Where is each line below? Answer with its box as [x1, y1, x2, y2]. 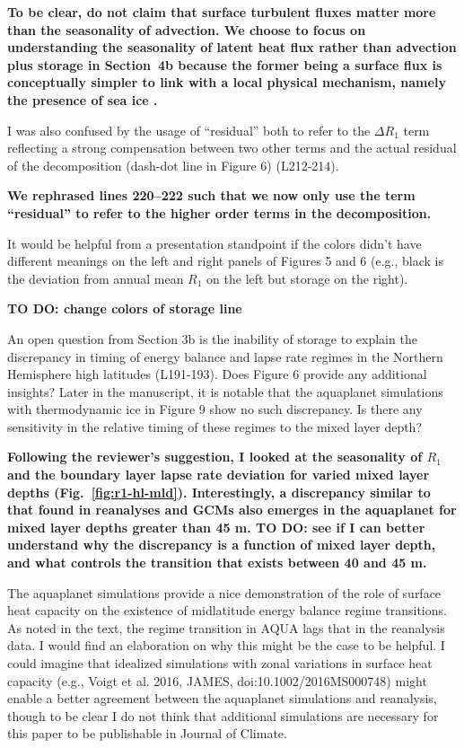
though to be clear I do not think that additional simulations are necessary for [7, 706, 439, 725]
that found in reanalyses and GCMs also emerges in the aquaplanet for [7, 500, 457, 519]
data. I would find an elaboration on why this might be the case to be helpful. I [7, 636, 445, 655]
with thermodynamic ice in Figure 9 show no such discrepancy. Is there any [7, 400, 423, 418]
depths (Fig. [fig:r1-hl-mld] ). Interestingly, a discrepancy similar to [7, 482, 431, 501]
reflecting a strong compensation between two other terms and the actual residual [7, 138, 457, 157]
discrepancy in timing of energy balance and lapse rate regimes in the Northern [7, 347, 443, 365]
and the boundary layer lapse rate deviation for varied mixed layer [7, 465, 430, 484]
